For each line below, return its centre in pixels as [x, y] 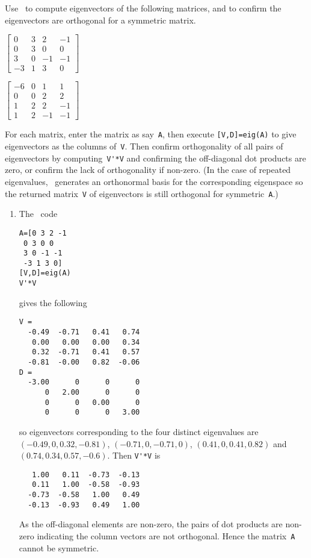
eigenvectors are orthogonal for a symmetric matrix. [100, 20]
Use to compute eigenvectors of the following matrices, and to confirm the [143, 8]
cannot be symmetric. [59, 547]
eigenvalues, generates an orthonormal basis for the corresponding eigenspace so [154, 181]
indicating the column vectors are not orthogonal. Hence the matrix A [166, 536]
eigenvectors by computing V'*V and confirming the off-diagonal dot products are [155, 158]
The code [38, 214]
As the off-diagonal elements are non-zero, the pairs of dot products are [151, 524]
